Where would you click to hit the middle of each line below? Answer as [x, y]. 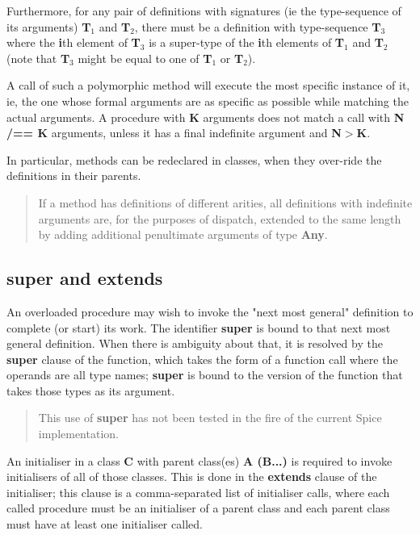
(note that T [38, 58]
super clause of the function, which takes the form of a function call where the [202, 359]
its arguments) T [49, 26]
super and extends [85, 278]
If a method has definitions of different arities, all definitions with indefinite [225, 202]
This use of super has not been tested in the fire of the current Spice [210, 418]
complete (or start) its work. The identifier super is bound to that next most [199, 327]
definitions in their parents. [74, 176]
